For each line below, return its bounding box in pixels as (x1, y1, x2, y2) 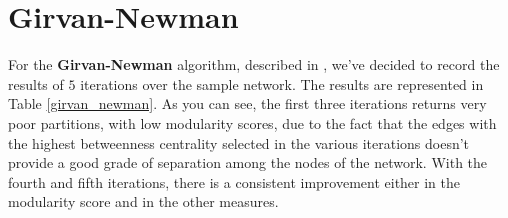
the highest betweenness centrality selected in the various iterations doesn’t (8, 132, 470, 153)
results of (8, 73, 64, 94)
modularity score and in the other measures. (8, 191, 279, 212)
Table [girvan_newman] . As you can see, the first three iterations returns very (8, 93, 487, 114)
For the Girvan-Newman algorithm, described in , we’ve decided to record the (8, 54, 500, 75)
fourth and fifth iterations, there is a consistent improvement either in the (8, 171, 461, 192)
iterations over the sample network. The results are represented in (80, 73, 484, 94)
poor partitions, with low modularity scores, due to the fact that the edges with (8, 112, 497, 133)
